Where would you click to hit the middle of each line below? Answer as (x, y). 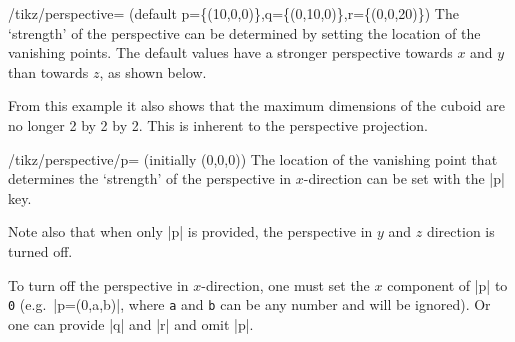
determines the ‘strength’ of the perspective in (150, 178)
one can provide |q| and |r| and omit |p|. (131, 323)
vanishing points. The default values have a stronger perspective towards (230, 52)
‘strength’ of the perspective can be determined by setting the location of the (244, 32)
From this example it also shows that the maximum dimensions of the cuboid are (256, 105)
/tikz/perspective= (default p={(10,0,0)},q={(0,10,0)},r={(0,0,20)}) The (233, 13)
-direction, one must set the (285, 284)
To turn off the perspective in (98, 284)
